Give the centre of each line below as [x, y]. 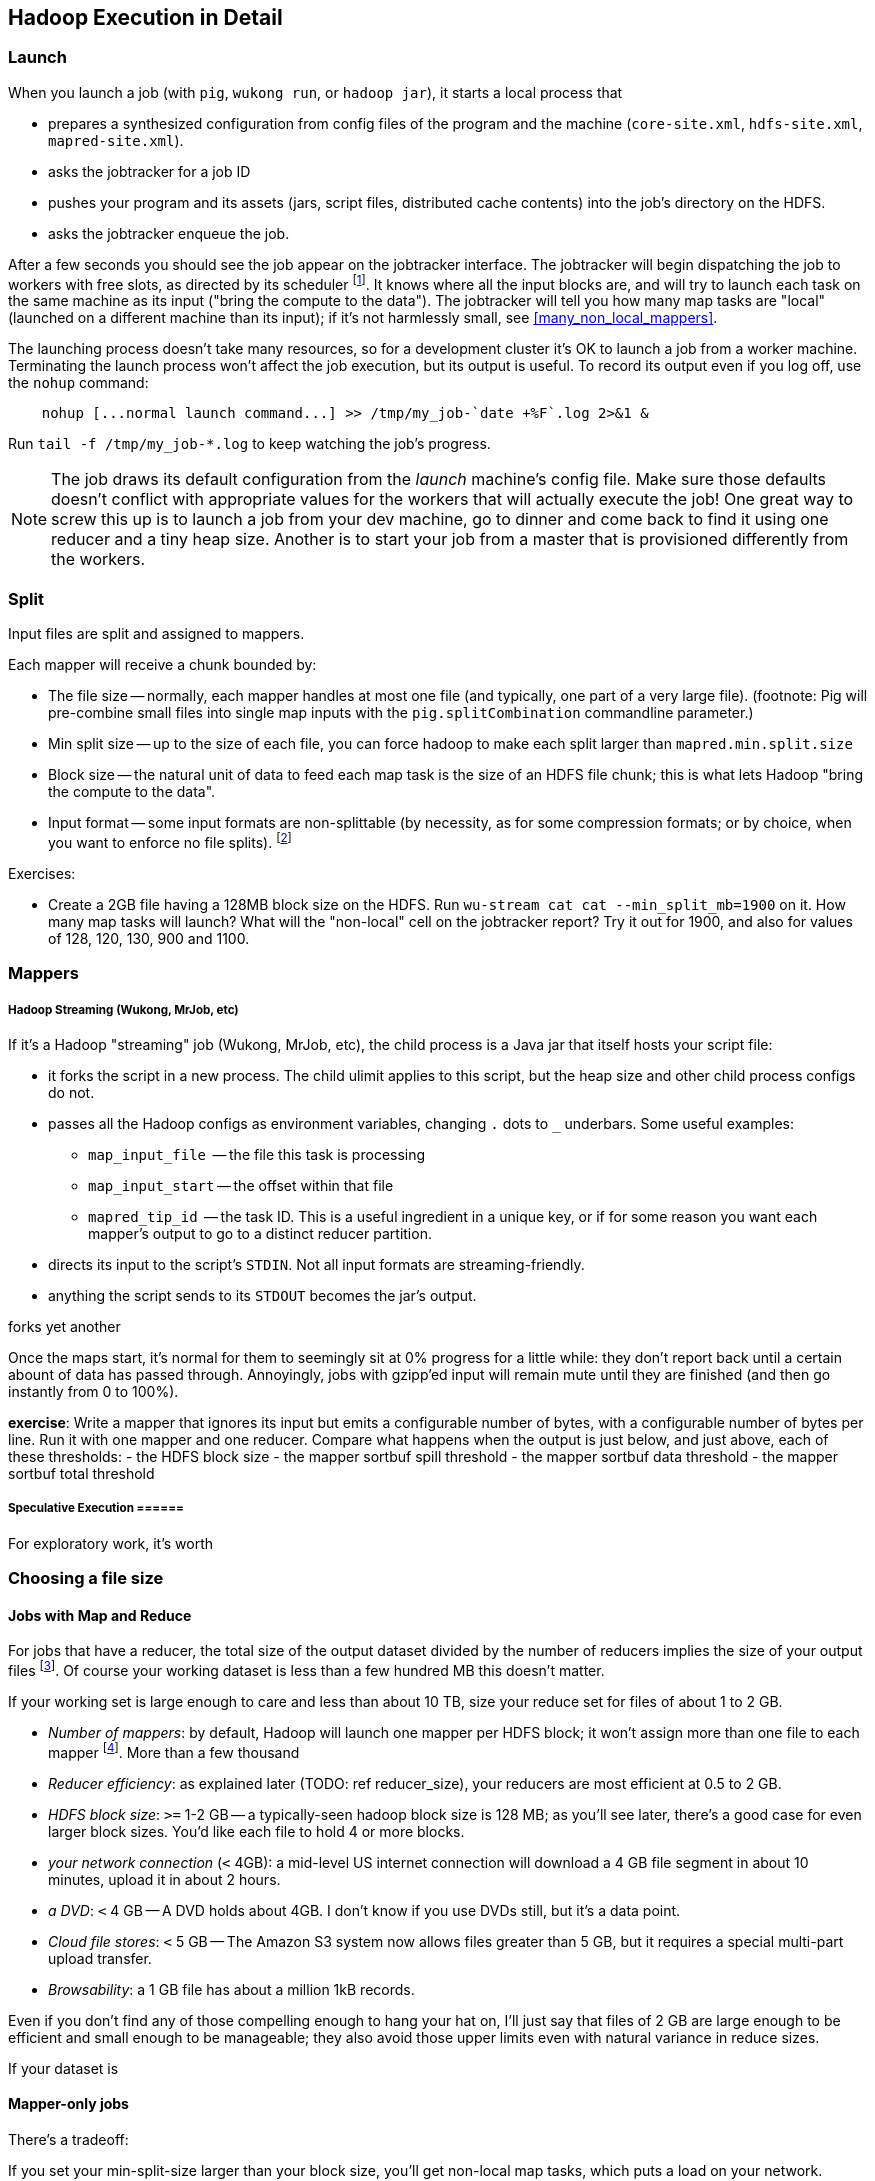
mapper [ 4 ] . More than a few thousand [174, 1751]
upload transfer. [100, 1958]
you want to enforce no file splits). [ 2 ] [170, 841]
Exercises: [42, 873]
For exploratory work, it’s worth [110, 1543]
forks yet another [64, 1327]
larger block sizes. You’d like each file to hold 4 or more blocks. [256, 1831]
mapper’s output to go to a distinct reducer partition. [260, 1234]
